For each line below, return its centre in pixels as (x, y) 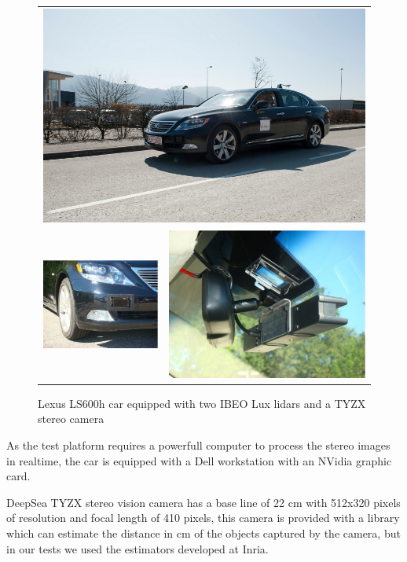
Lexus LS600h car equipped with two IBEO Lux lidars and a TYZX (202, 403)
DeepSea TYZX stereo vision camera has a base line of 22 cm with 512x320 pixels (203, 502)
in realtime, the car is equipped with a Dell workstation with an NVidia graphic (199, 460)
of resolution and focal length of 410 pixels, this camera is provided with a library (203, 518)
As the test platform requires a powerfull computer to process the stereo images (198, 444)
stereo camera (71, 419)
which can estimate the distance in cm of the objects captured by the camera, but (203, 533)
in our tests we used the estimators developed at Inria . (137, 548)
